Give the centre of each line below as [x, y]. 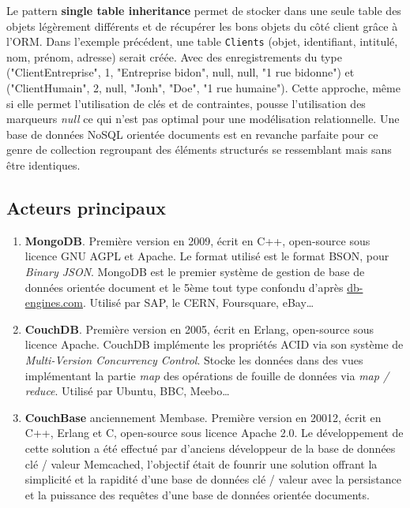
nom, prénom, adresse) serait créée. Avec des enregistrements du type [174, 56]
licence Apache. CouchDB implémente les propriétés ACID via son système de [214, 344]
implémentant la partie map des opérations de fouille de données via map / [207, 375]
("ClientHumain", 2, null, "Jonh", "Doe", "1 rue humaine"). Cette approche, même [203, 88]
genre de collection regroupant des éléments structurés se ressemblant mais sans [199, 149]
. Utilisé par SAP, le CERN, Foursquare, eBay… [198, 303]
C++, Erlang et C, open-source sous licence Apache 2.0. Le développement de [214, 433]
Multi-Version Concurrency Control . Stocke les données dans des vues [194, 359]
